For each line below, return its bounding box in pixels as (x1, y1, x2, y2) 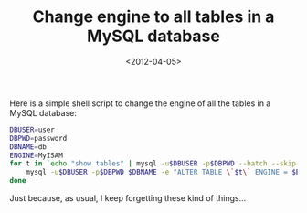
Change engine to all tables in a (32, 6, 275, 27)
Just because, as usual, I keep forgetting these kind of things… (9, 193, 247, 204)
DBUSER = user (9, 125, 55, 134)
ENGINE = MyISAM (9, 151, 64, 160)
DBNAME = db (9, 142, 48, 152)
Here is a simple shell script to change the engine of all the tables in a (9, 98, 271, 109)
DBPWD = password (9, 133, 68, 143)
